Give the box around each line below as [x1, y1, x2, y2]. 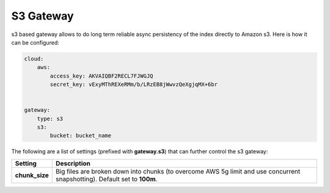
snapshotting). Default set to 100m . [56, 175, 158, 183]
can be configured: [11, 38, 59, 46]
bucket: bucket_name [50, 132, 112, 139]
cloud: [24, 55, 44, 62]
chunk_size [15, 171, 49, 180]
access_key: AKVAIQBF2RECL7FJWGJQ [50, 72, 153, 79]
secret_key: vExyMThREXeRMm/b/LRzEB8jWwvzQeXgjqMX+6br [50, 81, 218, 88]
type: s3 [37, 115, 64, 122]
